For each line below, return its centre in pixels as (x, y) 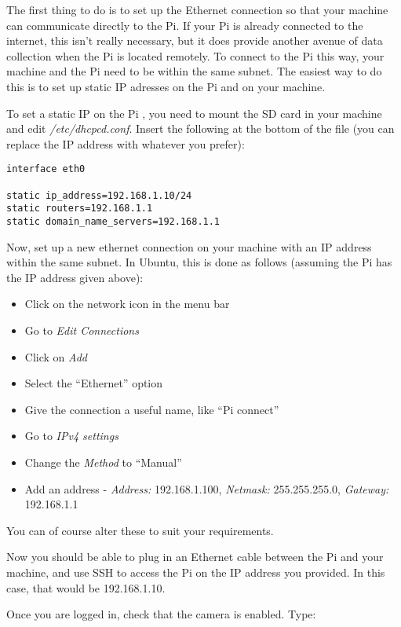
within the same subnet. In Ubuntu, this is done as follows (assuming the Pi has (199, 262)
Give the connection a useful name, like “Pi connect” (152, 409)
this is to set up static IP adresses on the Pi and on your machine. (166, 86)
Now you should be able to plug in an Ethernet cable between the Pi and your (195, 557)
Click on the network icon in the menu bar (127, 304)
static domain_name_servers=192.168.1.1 (113, 221)
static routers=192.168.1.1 (80, 209)
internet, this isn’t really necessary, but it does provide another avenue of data (195, 40)
